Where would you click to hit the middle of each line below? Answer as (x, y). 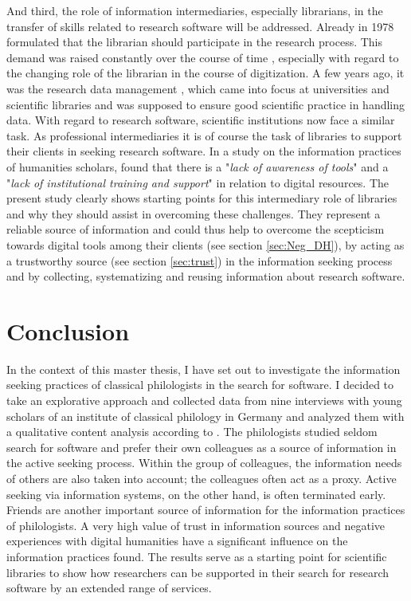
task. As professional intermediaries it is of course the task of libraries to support (204, 135)
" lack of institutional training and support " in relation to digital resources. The (198, 182)
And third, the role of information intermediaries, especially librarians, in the (195, 10)
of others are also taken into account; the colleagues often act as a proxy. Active (202, 478)
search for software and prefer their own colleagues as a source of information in (202, 447)
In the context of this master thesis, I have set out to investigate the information (204, 369)
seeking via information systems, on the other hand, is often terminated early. (196, 494)
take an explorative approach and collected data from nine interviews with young (204, 400)
